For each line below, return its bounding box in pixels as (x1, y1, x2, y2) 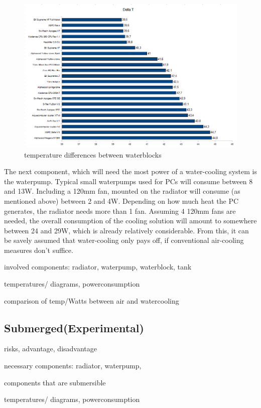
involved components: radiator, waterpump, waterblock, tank (4, 261, 192, 272)
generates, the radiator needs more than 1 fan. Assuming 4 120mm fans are (4, 205, 236, 216)
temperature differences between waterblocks (24, 149, 162, 160)
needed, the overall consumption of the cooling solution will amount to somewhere (4, 215, 257, 226)
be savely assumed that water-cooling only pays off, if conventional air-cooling (4, 235, 244, 245)
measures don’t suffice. (4, 244, 73, 255)
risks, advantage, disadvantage (4, 343, 97, 354)
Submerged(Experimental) (4, 320, 144, 335)
